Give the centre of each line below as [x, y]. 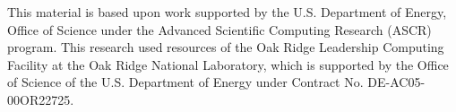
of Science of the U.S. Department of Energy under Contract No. [185, 82]
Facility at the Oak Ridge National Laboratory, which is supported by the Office [228, 64]
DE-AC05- [396, 82]
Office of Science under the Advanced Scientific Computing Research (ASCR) [219, 29]
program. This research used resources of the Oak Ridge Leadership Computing [226, 47]
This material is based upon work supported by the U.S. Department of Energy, [227, 12]
